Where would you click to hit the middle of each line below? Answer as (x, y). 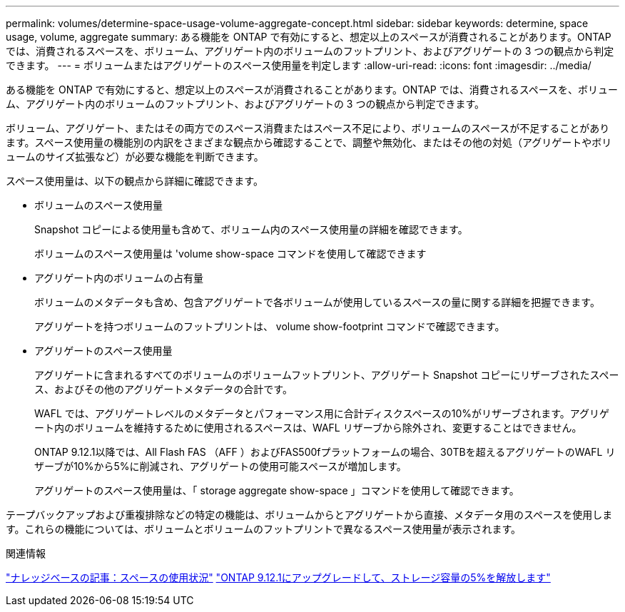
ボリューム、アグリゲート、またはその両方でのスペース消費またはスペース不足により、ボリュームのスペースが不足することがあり (308, 128)
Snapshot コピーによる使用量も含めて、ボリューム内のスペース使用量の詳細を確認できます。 (251, 229)
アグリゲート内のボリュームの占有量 (119, 278)
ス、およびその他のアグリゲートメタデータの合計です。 (163, 389)
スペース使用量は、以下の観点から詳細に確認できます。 (134, 181)
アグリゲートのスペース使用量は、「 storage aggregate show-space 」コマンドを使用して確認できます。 (277, 490)
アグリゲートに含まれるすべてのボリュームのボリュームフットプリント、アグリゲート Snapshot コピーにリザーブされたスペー (327, 375)
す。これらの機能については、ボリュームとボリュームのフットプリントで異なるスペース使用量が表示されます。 (263, 529)
